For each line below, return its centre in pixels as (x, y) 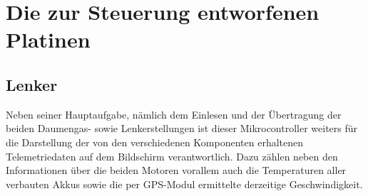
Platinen (48, 39)
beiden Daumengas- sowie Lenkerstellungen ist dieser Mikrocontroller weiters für (182, 128)
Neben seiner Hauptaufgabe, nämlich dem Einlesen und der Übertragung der (174, 114)
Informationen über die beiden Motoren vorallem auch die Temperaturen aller (176, 170)
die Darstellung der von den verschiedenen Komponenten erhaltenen (155, 142)
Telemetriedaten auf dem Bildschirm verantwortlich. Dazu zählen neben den (172, 156)
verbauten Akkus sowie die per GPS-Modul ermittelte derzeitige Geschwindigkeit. (184, 184)
